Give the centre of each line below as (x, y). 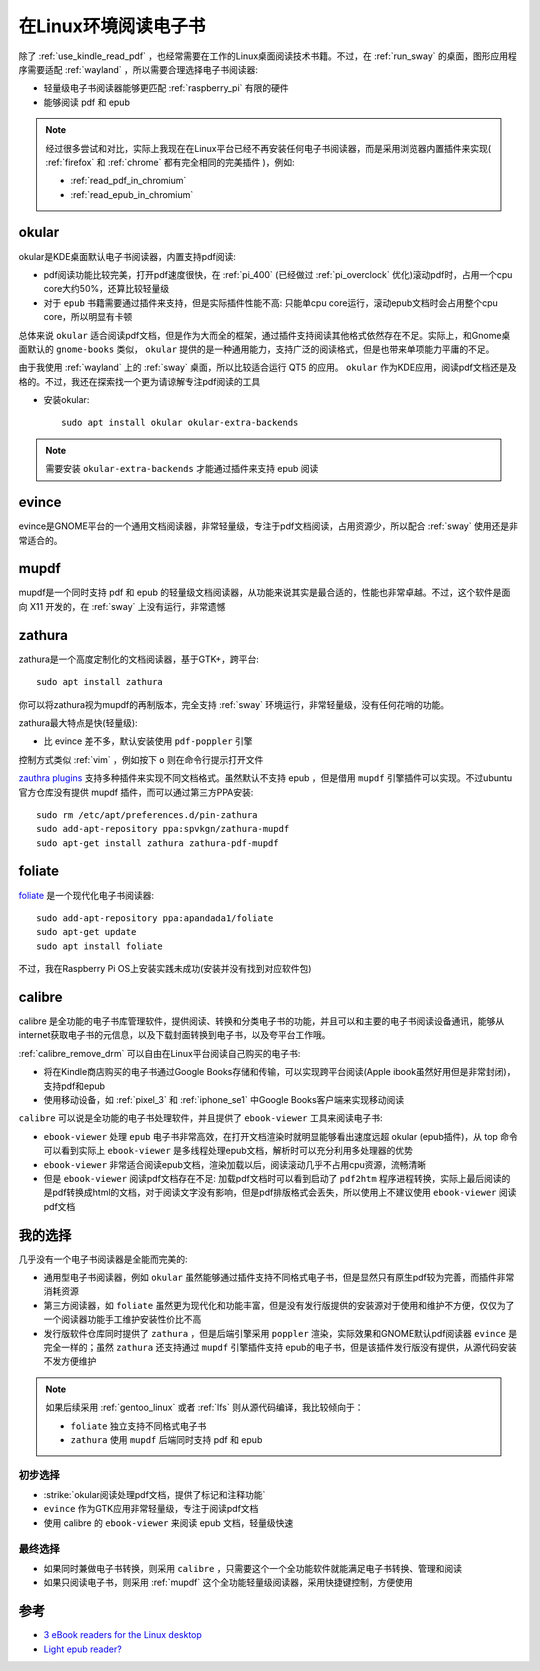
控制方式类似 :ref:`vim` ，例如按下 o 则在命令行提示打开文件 (141, 759)
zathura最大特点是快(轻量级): (78, 722)
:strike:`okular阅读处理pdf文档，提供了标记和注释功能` (154, 1495)
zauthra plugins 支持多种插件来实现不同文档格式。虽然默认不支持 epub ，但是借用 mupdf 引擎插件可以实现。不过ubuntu (265, 778)
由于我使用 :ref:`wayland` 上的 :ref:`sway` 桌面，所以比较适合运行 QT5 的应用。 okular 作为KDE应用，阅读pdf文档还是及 (267, 367)
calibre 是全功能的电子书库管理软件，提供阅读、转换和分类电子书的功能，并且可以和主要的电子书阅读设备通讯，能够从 (261, 1021)
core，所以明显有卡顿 (88, 317)
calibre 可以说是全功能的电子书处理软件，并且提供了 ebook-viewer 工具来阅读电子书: (201, 1118)
